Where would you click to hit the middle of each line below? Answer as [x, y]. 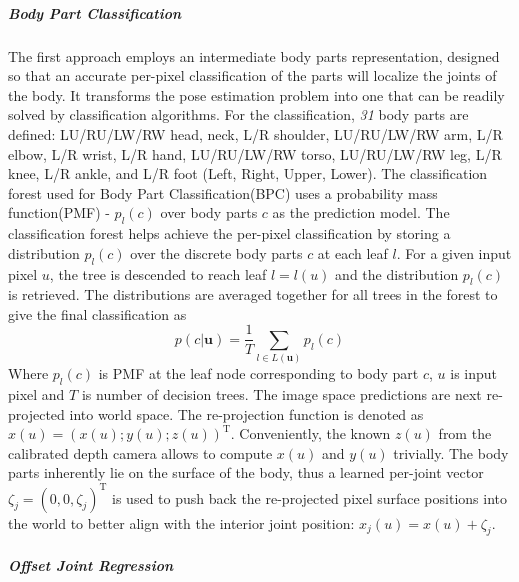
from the [465, 433]
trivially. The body [451, 452]
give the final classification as [97, 313]
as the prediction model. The [361, 212]
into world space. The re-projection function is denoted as [246, 413]
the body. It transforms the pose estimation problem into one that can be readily [256, 94]
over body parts [209, 212]
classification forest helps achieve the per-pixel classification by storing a [229, 233]
